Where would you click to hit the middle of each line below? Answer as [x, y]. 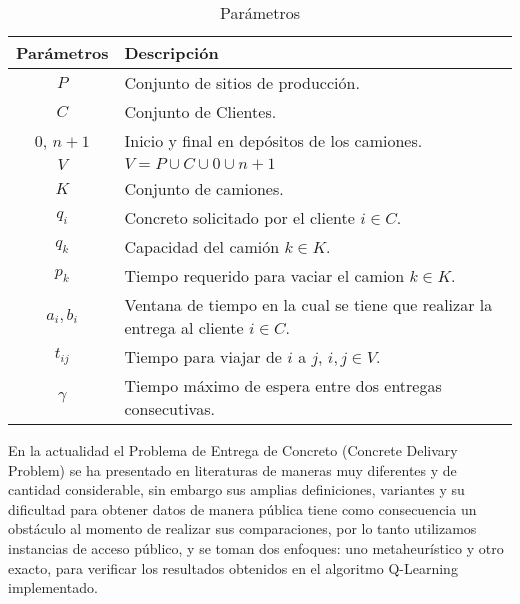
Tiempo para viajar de [203, 356]
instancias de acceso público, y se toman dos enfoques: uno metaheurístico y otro [256, 547]
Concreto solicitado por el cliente [239, 217]
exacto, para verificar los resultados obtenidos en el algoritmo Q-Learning [233, 567]
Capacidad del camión [202, 246]
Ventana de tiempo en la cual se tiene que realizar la [308, 304]
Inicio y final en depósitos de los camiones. [273, 140]
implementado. [53, 587]
